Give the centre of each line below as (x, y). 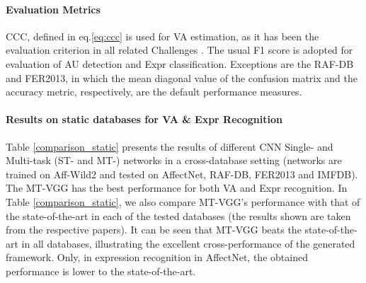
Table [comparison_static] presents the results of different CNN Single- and (170, 146)
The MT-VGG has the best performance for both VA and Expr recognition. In (177, 188)
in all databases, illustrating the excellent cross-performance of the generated (188, 243)
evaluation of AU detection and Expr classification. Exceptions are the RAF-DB (180, 63)
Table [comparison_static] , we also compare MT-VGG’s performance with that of (183, 201)
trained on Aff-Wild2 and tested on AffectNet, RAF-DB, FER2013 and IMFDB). (182, 174)
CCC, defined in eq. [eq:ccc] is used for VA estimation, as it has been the (162, 36)
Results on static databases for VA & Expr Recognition (144, 119)
